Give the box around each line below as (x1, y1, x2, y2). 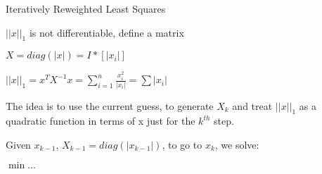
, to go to (162, 137, 202, 151)
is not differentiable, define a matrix (29, 25, 184, 39)
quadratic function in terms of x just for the (6, 113, 195, 128)
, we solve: (214, 137, 259, 151)
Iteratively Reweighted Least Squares (6, 1, 166, 15)
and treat (232, 98, 273, 113)
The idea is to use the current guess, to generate (6, 98, 214, 113)
